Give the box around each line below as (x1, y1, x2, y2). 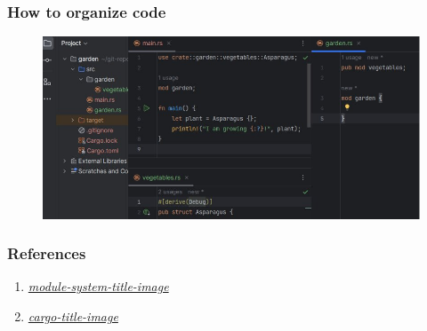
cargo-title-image (28, 307, 118, 325)
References (7, 242, 86, 264)
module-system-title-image (28, 277, 169, 296)
